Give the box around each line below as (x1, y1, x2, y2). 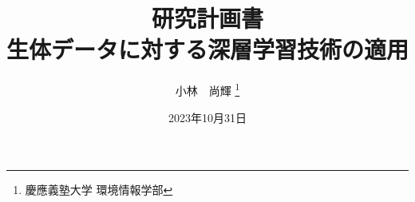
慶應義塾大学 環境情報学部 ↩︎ (25, 181, 173, 198)
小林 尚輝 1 (175, 80, 240, 98)
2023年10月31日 (168, 109, 247, 125)
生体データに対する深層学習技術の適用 (6, 33, 409, 65)
